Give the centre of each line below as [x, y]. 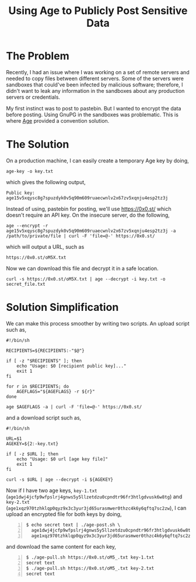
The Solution [38, 145]
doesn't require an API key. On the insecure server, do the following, [88, 215]
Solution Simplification [62, 307]
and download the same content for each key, [61, 547]
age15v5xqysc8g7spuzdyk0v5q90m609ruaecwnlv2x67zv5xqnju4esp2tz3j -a [91, 231]
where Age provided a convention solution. [58, 120]
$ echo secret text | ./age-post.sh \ [73, 525]
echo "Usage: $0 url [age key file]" [62, 459]
